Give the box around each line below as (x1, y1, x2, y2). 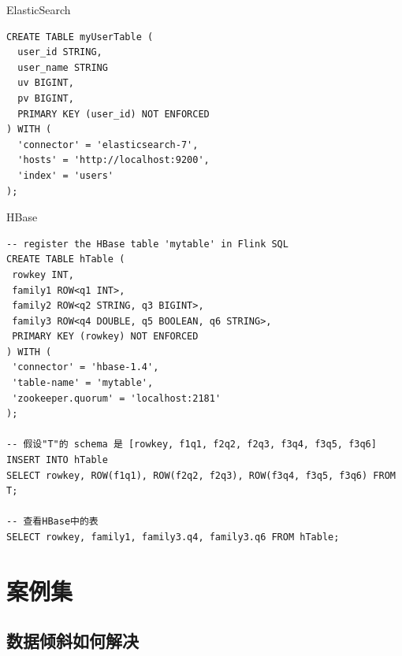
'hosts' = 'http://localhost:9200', (17, 154, 210, 166)
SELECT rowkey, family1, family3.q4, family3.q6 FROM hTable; (6, 532, 340, 543)
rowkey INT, (12, 269, 74, 280)
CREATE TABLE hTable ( (6, 254, 125, 265)
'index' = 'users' (17, 169, 114, 181)
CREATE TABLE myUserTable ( (6, 31, 154, 43)
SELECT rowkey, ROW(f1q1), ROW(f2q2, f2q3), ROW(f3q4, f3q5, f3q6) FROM (6, 469, 396, 481)
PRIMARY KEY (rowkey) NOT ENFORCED (12, 331, 199, 343)
